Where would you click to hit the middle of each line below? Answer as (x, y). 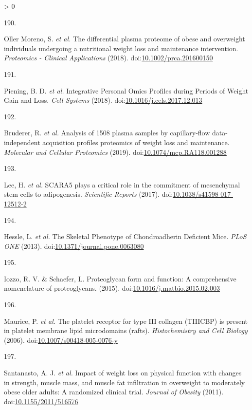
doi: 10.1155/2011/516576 (41, 401)
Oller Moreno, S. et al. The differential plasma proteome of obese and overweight (125, 39)
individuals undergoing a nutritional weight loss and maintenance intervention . (121, 48)
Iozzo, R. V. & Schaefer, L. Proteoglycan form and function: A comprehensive (120, 278)
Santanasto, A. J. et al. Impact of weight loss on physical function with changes (123, 373)
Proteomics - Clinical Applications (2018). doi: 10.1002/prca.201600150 (108, 58)
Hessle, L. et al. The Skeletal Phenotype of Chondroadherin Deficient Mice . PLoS (125, 236)
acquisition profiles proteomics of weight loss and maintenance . (136, 142)
